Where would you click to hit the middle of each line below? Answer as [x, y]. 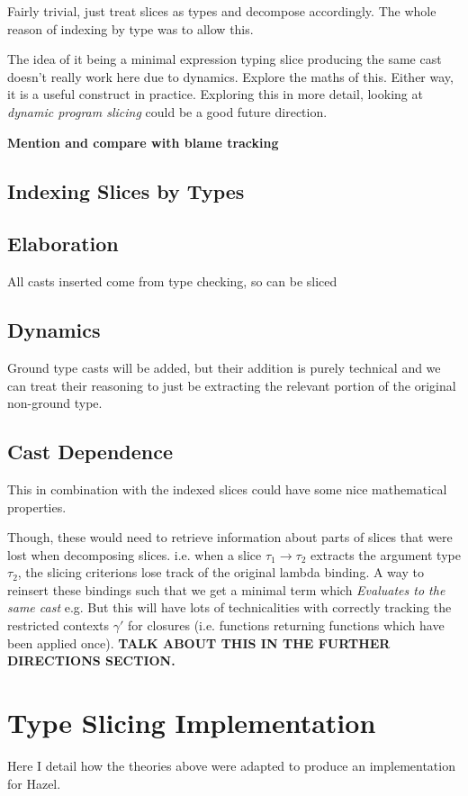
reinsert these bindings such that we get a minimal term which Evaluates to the [226, 589]
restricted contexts [58, 625]
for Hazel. [34, 783]
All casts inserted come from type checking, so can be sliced [172, 281]
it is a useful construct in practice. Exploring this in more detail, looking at [215, 94]
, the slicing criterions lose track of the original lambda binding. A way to [220, 572]
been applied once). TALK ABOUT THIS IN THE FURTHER [199, 642]
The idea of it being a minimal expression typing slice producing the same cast [225, 59]
